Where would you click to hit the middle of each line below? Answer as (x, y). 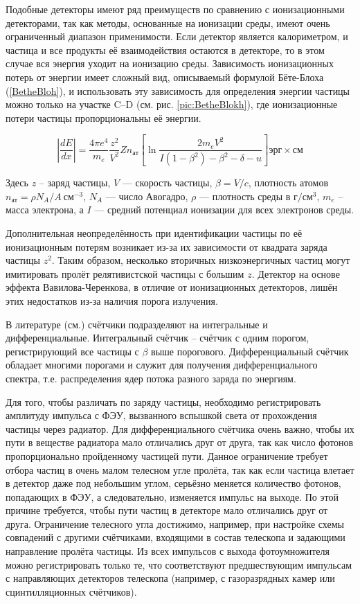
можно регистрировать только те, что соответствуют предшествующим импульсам (179, 564)
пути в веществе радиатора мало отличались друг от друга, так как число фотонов (180, 442)
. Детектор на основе (296, 273)
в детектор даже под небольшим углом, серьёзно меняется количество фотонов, (173, 483)
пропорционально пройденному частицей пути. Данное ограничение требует (167, 455)
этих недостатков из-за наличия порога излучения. (112, 300)
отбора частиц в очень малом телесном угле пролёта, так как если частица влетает (180, 469)
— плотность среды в (245, 196)
